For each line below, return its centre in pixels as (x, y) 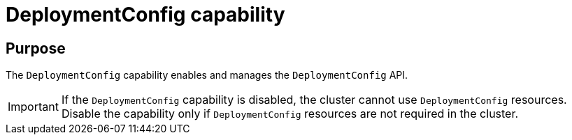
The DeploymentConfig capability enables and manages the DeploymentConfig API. (207, 75)
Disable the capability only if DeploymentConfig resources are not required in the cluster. (290, 114)
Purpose (36, 48)
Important (33, 107)
